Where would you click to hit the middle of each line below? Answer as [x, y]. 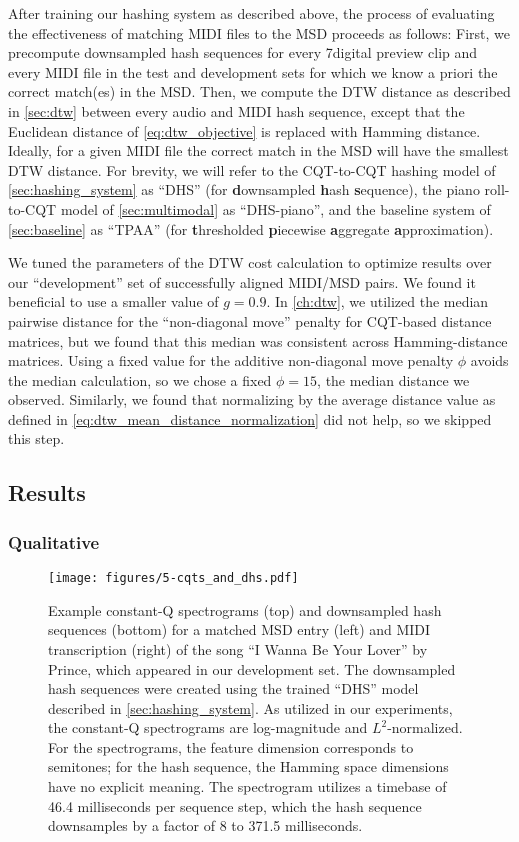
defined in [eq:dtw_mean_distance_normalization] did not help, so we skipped [250, 418]
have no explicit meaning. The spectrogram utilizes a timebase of [247, 786]
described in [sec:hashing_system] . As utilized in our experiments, [250, 707]
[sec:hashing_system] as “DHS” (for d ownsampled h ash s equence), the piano [244, 189]
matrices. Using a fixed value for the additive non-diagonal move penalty [231, 360]
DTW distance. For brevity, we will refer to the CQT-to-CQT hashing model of [252, 169]
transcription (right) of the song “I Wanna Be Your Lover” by [238, 648]
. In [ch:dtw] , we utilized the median [377, 301]
